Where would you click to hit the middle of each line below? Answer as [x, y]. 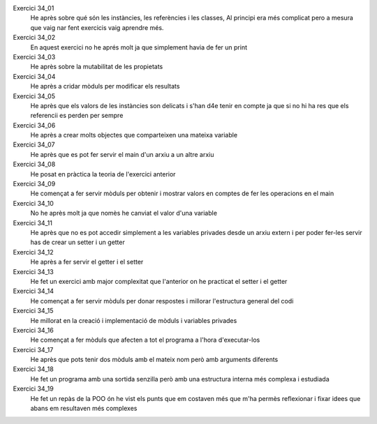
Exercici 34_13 [33, 271]
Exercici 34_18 [33, 369]
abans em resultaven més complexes [84, 409]
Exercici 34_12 [33, 252]
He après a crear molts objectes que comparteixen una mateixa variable [134, 135]
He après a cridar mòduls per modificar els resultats [105, 86]
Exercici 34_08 [34, 165]
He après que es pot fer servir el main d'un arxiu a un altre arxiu [122, 154]
